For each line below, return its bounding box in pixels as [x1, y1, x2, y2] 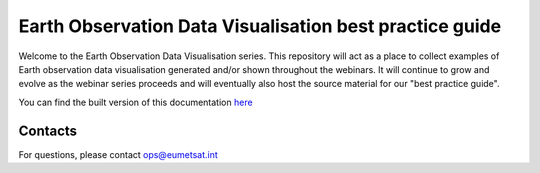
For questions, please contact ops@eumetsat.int [18, 148, 219, 160]
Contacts [18, 122, 78, 139]
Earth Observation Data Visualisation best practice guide [18, 15, 502, 37]
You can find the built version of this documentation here [18, 96, 254, 108]
